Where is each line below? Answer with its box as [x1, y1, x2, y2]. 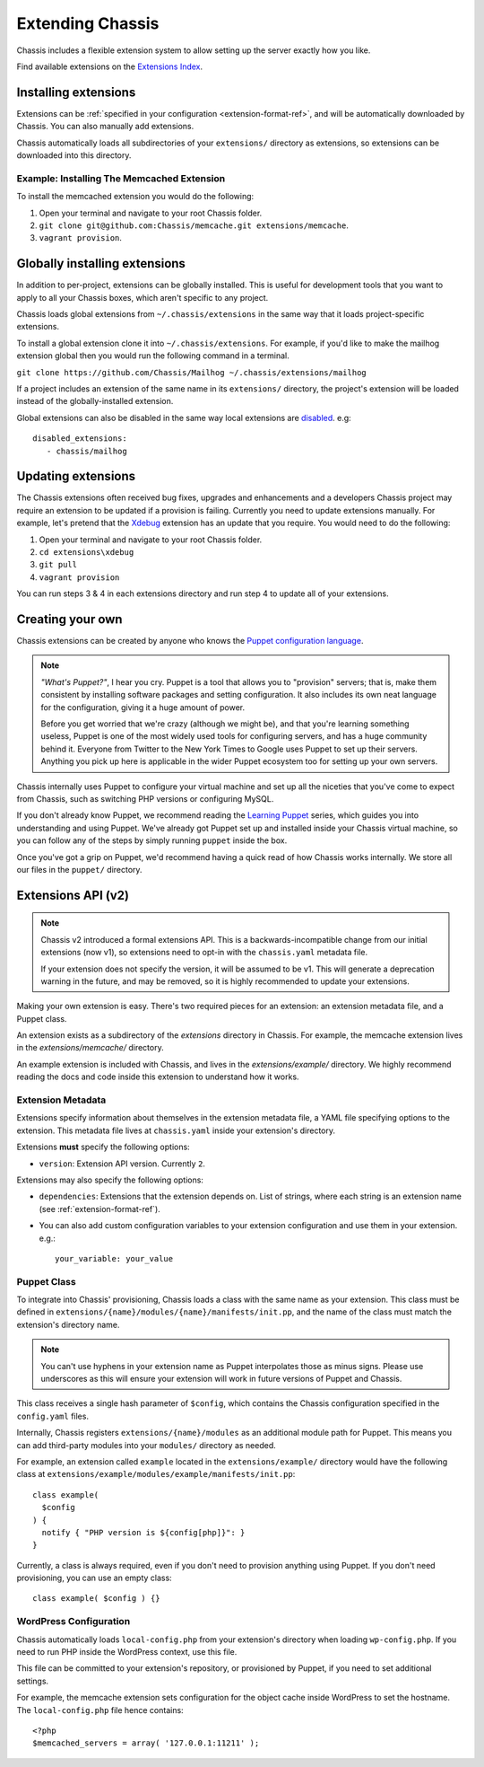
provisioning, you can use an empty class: [16, 1572, 172, 1584]
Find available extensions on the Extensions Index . [16, 61, 203, 72]
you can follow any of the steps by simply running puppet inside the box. [16, 835, 288, 846]
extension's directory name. [16, 1319, 120, 1330]
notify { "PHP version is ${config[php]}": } [41, 1527, 246, 1537]
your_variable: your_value [55, 1253, 174, 1263]
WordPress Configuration [16, 1615, 131, 1628]
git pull [39, 559, 78, 570]
